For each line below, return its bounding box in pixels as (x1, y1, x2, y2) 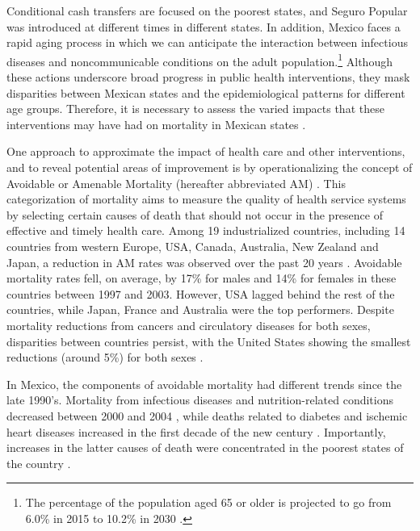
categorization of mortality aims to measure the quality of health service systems (6, 190, 406, 207)
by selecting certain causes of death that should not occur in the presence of (6, 206, 383, 223)
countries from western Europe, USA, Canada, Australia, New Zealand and (6, 237, 379, 254)
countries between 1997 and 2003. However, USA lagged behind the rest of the (6, 285, 395, 302)
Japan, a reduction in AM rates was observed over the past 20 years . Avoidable (6, 253, 402, 270)
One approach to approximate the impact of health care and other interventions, (6, 143, 405, 160)
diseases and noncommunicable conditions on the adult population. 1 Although (6, 50, 393, 69)
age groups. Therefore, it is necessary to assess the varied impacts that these (6, 100, 384, 117)
